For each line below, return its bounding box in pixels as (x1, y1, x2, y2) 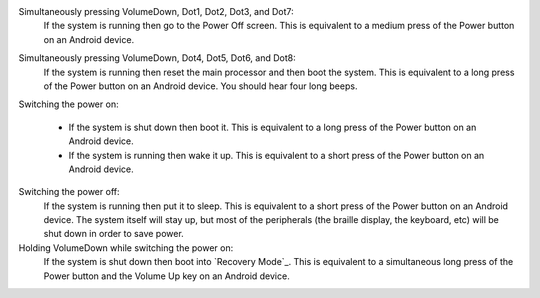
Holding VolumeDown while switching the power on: (18, 241, 234, 254)
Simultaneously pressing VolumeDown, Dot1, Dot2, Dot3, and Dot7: (18, 6, 294, 17)
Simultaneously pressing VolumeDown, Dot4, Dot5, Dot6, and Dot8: (18, 52, 296, 64)
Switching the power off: (18, 186, 120, 198)
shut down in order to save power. (43, 228, 184, 240)
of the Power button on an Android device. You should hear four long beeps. (43, 80, 358, 92)
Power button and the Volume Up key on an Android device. (43, 270, 290, 282)
